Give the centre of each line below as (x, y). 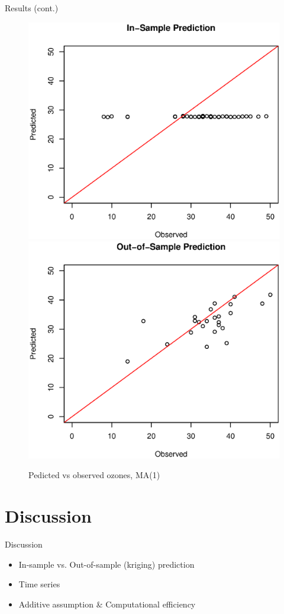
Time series (39, 584)
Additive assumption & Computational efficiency (107, 604)
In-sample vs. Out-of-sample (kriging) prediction (106, 564)
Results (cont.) (32, 8)
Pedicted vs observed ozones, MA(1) (94, 475)
